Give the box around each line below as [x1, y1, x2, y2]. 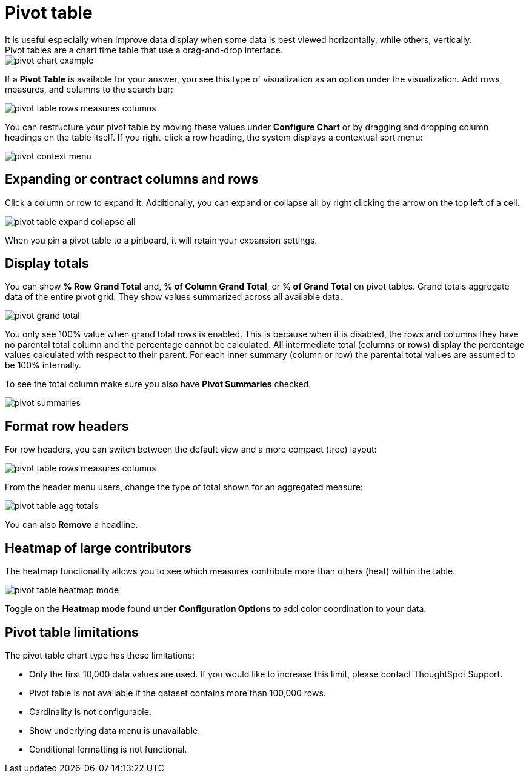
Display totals [5, 256, 89, 271]
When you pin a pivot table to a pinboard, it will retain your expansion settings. [5, 234, 318, 245]
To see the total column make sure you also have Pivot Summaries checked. [5, 379, 311, 390]
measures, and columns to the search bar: [5, 84, 173, 95]
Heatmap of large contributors [5, 540, 192, 556]
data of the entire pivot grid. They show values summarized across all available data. [5, 291, 342, 302]
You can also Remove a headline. [5, 519, 138, 530]
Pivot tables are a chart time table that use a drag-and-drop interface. [5, 44, 283, 55]
